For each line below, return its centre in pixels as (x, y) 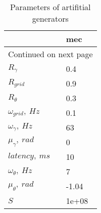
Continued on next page (50, 54)
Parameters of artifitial (50, 7)
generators (50, 18)
